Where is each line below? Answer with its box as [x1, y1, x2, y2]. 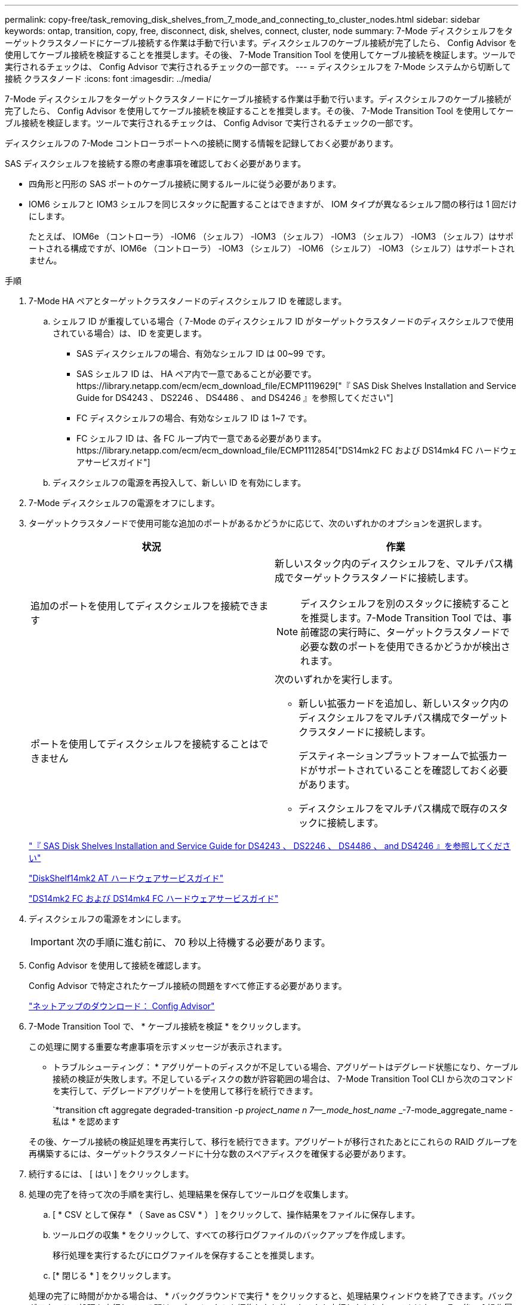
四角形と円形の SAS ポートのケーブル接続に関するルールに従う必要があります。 [29, 179, 342, 189]
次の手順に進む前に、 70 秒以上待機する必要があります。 [76, 936, 331, 948]
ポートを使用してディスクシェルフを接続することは [30, 738, 259, 750]
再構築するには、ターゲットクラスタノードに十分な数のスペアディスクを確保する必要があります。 [29, 1148, 411, 1159]
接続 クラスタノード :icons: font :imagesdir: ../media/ [5, 73, 211, 84]
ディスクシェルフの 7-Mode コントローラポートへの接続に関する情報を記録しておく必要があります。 [5, 138, 398, 148]
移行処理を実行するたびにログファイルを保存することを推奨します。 [53, 1250, 319, 1260]
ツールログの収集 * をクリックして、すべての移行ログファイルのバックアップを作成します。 [53, 1230, 410, 1240]
